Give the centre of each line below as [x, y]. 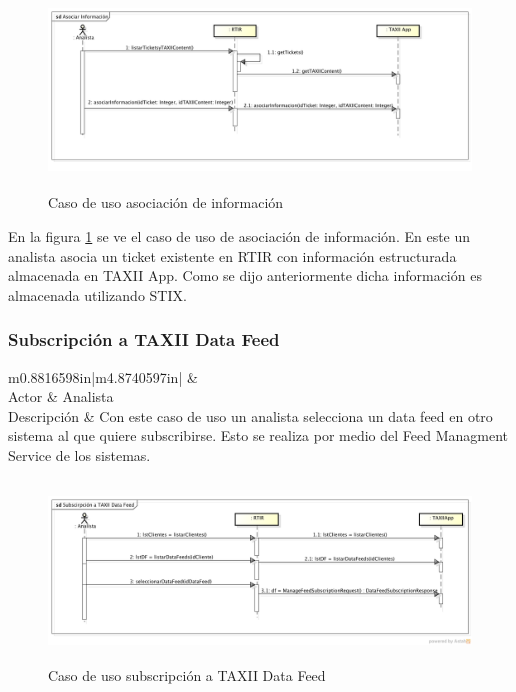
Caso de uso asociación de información [166, 202]
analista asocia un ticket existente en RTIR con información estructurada [232, 255]
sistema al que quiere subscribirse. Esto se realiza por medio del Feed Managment [258, 435]
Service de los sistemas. [79, 454]
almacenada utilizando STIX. [97, 294]
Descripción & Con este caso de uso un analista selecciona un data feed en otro [250, 415]
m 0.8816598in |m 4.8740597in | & [103, 376]
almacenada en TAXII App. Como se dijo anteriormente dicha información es [245, 275]
